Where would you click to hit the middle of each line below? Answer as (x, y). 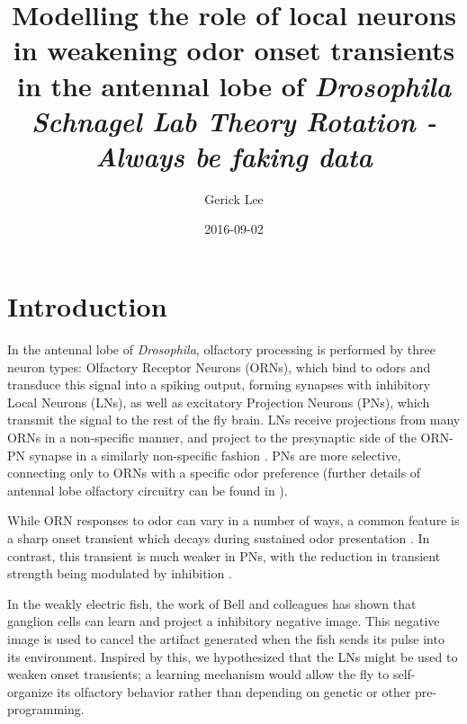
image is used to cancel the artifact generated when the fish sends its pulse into (226, 638)
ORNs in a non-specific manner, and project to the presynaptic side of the (212, 437)
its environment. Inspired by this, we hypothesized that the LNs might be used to (233, 656)
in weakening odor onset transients (234, 50)
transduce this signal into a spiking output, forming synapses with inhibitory (219, 384)
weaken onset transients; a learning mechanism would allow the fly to (198, 674)
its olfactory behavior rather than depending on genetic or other (234, 691)
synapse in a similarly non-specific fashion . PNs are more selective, (215, 455)
